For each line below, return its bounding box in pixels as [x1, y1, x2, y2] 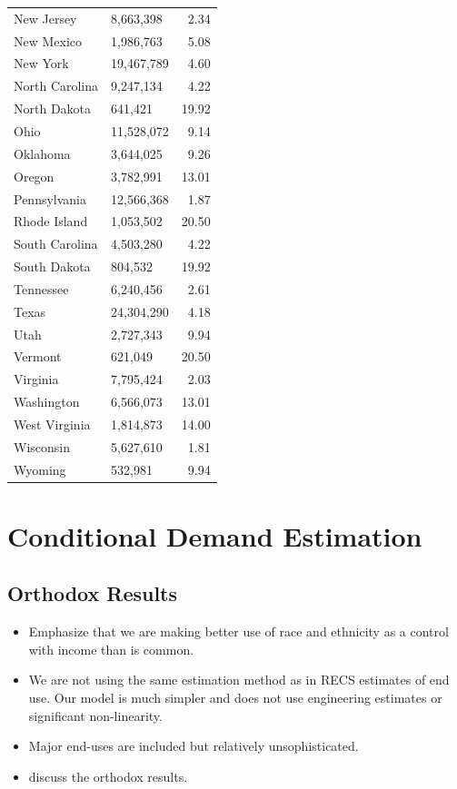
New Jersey [14, 8, 77, 27]
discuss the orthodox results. [28, 766, 188, 785]
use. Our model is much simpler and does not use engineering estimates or [28, 688, 442, 707]
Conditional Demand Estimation [7, 517, 422, 554]
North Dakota [14, 99, 92, 118]
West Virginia [14, 414, 91, 433]
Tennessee [14, 279, 69, 298]
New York [14, 54, 69, 73]
